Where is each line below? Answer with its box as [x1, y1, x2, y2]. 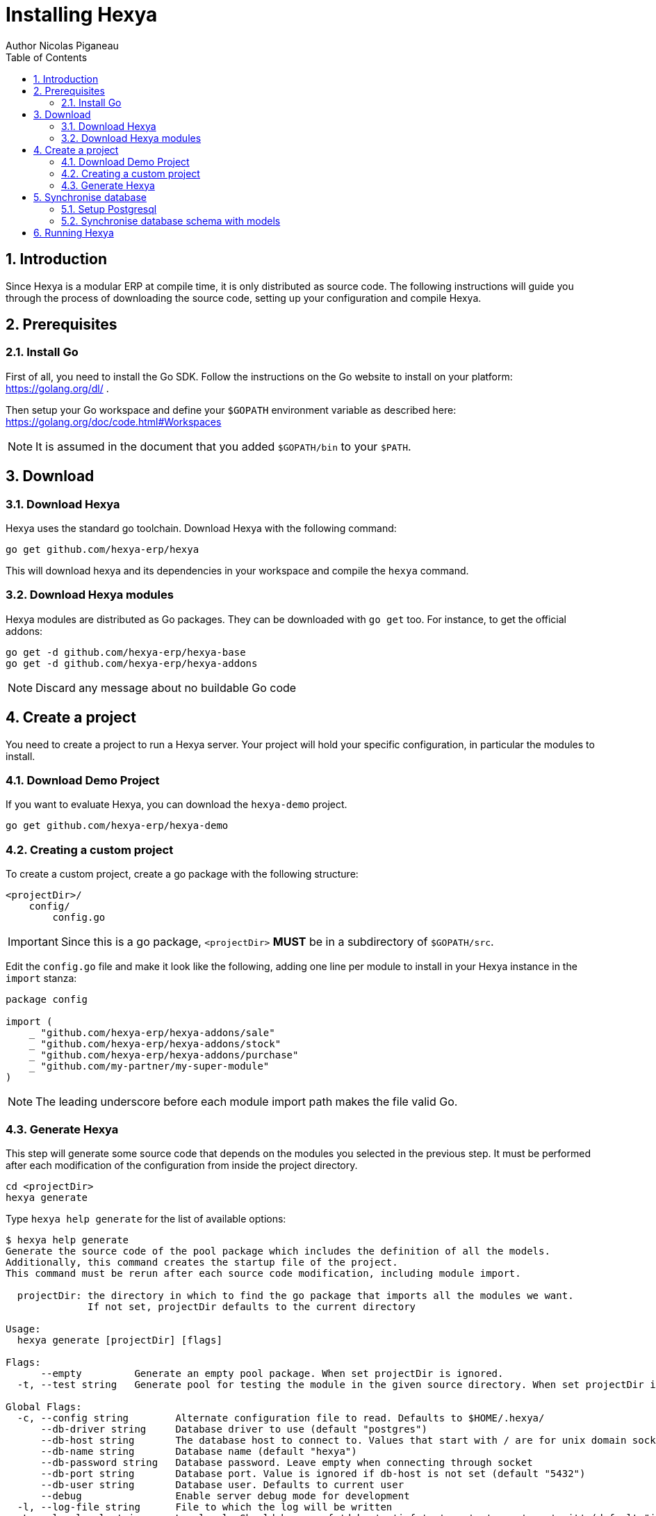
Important [8, 935, 58, 949]
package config [6, 994, 88, 1006]
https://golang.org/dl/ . [6, 382, 109, 394]
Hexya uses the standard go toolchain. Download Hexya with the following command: [6, 522, 397, 535]
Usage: [6, 1323, 41, 1334]
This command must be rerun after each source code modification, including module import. [6, 1267, 521, 1279]
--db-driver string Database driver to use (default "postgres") [40, 1423, 427, 1435]
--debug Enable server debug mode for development [40, 1490, 410, 1501]
